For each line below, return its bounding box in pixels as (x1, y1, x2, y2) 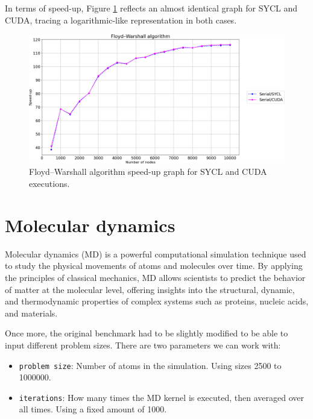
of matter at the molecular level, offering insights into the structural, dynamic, (5, 283, 295, 295)
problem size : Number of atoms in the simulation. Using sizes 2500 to (19, 359, 282, 371)
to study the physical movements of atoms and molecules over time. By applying (5, 259, 303, 272)
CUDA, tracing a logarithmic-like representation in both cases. (5, 13, 237, 26)
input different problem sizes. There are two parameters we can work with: (5, 338, 281, 351)
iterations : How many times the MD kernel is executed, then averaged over (19, 391, 304, 403)
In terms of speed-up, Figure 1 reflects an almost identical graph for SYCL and (5, 2, 298, 14)
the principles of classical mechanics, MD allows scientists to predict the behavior (5, 271, 306, 283)
